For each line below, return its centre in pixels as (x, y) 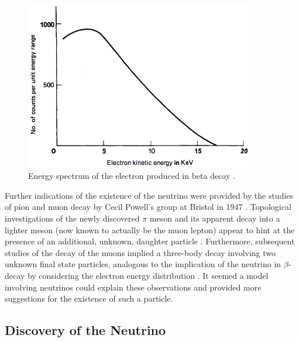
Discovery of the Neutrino (85, 330)
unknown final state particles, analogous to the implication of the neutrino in (143, 264)
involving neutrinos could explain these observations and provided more (133, 287)
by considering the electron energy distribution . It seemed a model (148, 275)
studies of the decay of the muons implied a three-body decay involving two (140, 252)
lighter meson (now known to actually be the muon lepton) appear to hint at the (150, 229)
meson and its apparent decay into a (215, 218)
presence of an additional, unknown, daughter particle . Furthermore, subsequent (150, 241)
